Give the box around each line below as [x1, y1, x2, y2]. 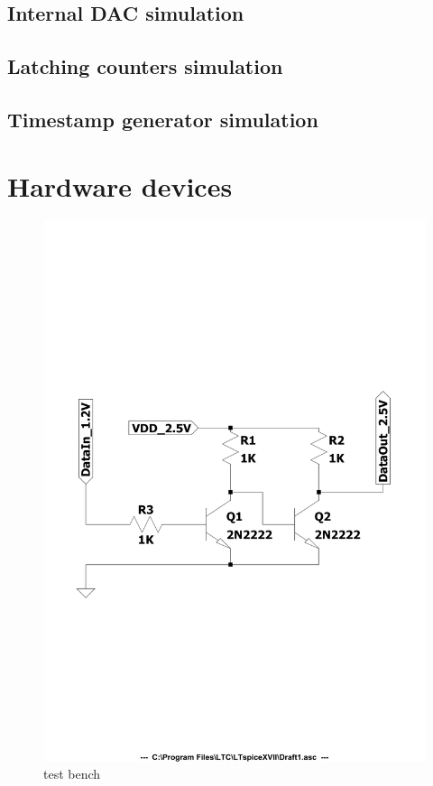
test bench [43, 764, 101, 783]
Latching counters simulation [7, 52, 283, 80]
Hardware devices [7, 167, 233, 204]
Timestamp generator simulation [7, 105, 318, 133]
